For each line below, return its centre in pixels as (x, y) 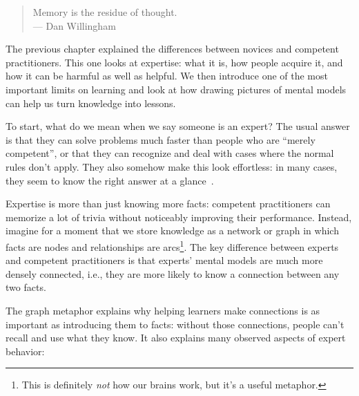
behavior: (25, 351)
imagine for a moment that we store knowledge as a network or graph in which (172, 230)
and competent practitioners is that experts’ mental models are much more (164, 260)
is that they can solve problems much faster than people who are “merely (161, 139)
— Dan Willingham (74, 25)
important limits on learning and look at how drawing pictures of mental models (176, 89)
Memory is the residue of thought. (105, 12)
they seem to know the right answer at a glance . (110, 180)
